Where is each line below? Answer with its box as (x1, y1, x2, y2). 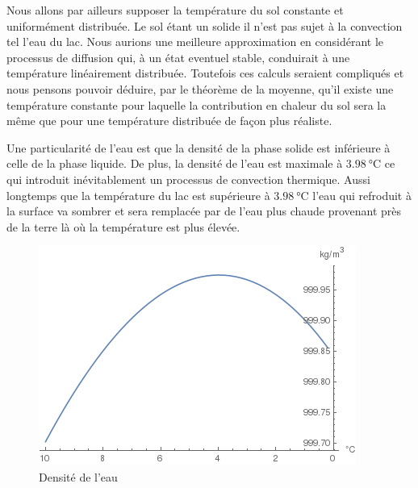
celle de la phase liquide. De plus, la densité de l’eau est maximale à (6, 155, 343, 172)
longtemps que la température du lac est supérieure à (6, 186, 270, 203)
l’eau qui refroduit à (312, 186, 412, 203)
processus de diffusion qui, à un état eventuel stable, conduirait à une (6, 48, 350, 65)
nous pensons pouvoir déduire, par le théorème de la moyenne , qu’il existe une (6, 80, 394, 97)
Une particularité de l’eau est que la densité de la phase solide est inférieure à (6, 139, 391, 156)
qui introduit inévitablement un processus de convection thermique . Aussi (6, 170, 370, 187)
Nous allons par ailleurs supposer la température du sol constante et (6, 2, 344, 18)
